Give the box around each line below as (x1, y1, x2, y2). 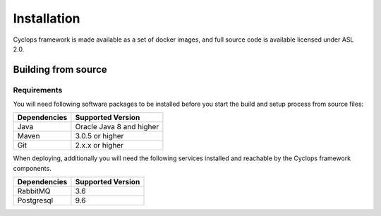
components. (13, 164, 52, 172)
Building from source (13, 64, 107, 76)
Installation (13, 11, 80, 26)
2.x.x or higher (75, 140, 123, 150)
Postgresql (17, 196, 53, 205)
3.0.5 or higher (75, 131, 124, 141)
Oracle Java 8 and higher (75, 122, 159, 132)
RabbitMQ (17, 186, 51, 196)
